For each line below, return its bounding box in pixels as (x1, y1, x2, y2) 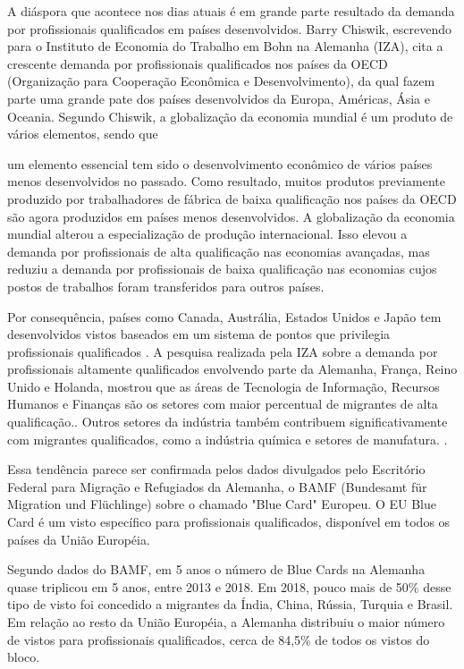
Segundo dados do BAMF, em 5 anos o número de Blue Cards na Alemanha (7, 560, 426, 579)
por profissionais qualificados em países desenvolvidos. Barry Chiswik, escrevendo (7, 19, 451, 38)
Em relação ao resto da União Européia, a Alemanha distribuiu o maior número (7, 613, 445, 631)
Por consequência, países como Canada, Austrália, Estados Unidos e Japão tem (7, 307, 442, 326)
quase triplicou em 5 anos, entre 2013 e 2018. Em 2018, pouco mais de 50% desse (7, 577, 451, 596)
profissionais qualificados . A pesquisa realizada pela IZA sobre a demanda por (7, 342, 438, 360)
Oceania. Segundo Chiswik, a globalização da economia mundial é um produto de (7, 106, 453, 125)
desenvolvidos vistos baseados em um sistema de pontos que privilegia (7, 325, 391, 343)
